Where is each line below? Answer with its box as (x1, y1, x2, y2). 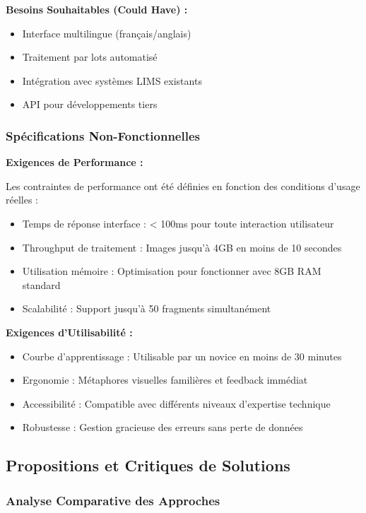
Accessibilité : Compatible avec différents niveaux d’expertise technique (22, 396, 331, 411)
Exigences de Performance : (6, 155, 143, 170)
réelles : (6, 192, 38, 207)
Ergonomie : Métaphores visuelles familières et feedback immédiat (22, 372, 308, 387)
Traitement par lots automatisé (22, 49, 158, 64)
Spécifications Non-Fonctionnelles (6, 126, 200, 144)
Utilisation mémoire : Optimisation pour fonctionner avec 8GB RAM (22, 264, 321, 278)
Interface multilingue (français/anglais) (22, 25, 191, 40)
